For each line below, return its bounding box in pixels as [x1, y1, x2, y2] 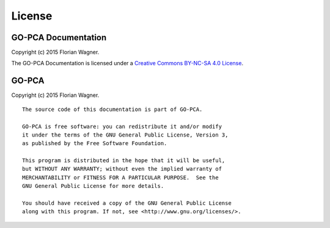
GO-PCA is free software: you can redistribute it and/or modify [22, 123, 222, 130]
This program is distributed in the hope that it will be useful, [22, 157, 226, 164]
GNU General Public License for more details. [22, 183, 164, 190]
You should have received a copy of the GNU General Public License [22, 200, 232, 207]
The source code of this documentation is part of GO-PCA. [22, 105, 203, 113]
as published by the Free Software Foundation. [22, 140, 167, 147]
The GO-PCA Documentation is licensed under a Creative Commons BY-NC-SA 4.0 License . [11, 60, 244, 67]
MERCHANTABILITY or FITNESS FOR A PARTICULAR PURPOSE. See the [22, 174, 219, 181]
